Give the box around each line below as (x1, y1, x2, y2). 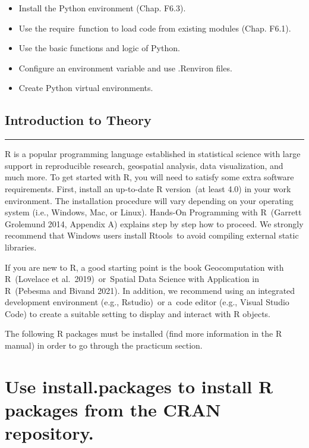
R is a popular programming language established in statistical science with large (5, 148, 301, 160)
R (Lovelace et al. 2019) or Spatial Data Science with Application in (5, 272, 260, 285)
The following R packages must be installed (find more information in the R (5, 327, 282, 340)
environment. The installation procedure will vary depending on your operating (5, 194, 294, 206)
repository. (5, 421, 94, 445)
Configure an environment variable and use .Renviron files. (18, 61, 232, 74)
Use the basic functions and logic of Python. (18, 42, 180, 54)
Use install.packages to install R (5, 374, 273, 398)
